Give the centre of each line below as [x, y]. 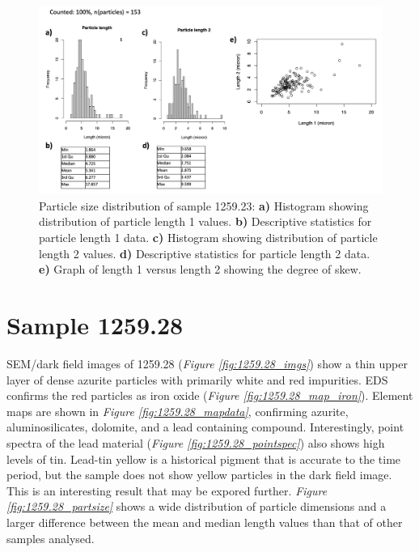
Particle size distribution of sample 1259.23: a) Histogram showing [204, 205]
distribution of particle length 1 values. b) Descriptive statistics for [205, 221]
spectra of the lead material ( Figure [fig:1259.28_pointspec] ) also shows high [196, 442]
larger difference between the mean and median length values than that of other [205, 522]
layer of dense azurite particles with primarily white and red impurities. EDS [197, 379]
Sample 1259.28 [95, 325]
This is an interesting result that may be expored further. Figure [167, 490]
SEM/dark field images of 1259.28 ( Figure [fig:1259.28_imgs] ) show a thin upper [207, 363]
